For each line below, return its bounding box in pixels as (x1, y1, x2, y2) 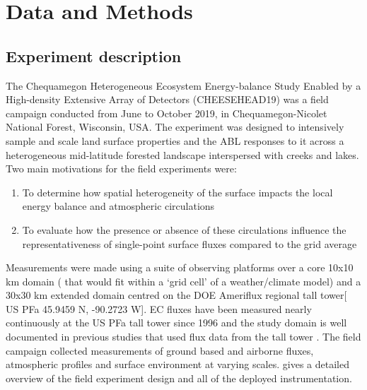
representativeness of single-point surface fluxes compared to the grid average (22, 236, 357, 251)
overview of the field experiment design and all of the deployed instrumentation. (6, 370, 352, 385)
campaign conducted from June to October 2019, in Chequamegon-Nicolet (6, 105, 327, 120)
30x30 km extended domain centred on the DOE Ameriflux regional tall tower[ (6, 288, 347, 302)
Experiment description (6, 45, 182, 66)
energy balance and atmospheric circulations (22, 199, 215, 213)
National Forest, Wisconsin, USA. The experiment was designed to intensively (6, 119, 344, 134)
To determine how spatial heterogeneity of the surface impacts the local (22, 184, 333, 199)
